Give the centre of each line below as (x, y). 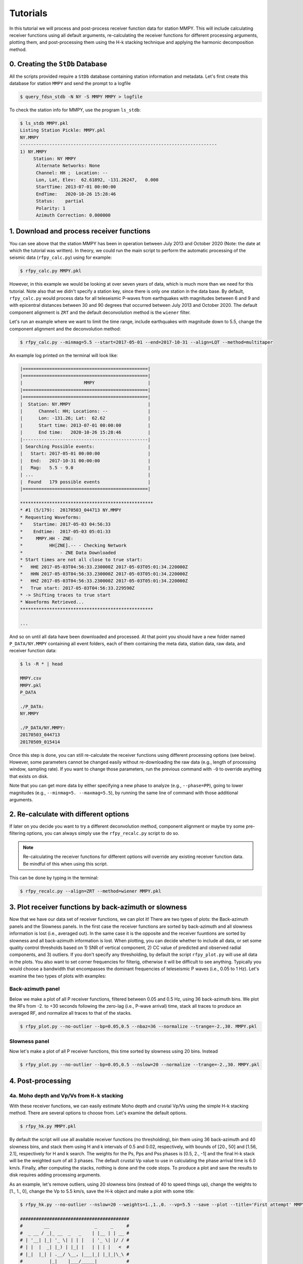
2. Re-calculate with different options (69, 814)
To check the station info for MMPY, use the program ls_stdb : (75, 110)
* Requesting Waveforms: (51, 517)
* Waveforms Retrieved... (52, 602)
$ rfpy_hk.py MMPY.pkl (48, 1126)
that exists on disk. (29, 776)
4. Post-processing (40, 1081)
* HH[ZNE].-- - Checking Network (73, 546)
